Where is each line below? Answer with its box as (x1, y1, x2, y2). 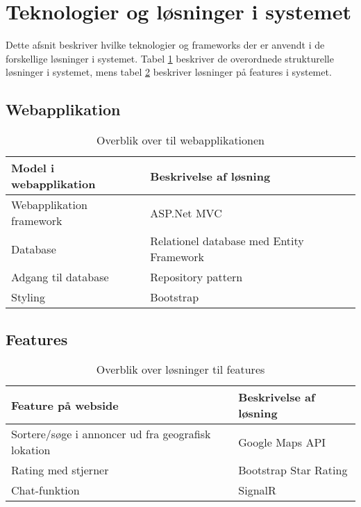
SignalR (238, 482, 276, 499)
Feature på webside (11, 397, 119, 413)
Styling (11, 289, 45, 306)
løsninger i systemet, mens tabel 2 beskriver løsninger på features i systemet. (6, 65, 332, 79)
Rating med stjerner (11, 462, 109, 479)
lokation (11, 442, 51, 458)
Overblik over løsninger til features (96, 361, 265, 378)
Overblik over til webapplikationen (96, 132, 265, 149)
